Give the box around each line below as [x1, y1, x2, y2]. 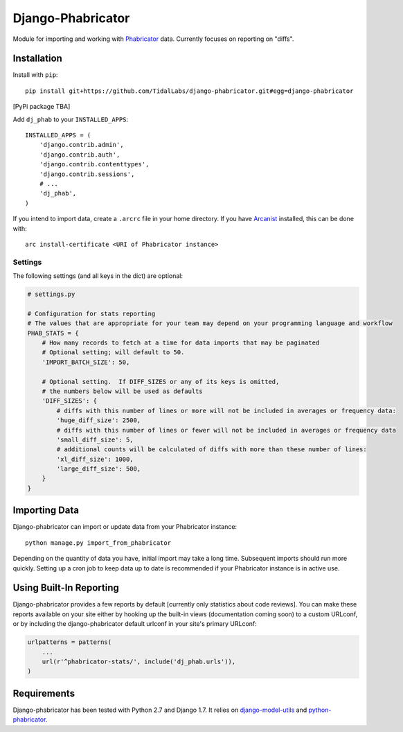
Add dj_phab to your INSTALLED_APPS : [12, 115, 129, 123]
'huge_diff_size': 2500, [56, 417, 141, 424]
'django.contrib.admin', [39, 141, 124, 149]
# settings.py [27, 290, 75, 298]
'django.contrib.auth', [39, 150, 120, 159]
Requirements [12, 687, 75, 699]
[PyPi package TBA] [12, 103, 71, 111]
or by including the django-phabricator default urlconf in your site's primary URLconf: [12, 620, 258, 628]
